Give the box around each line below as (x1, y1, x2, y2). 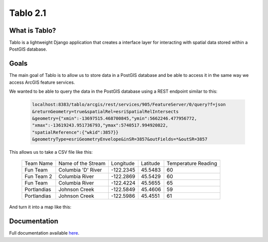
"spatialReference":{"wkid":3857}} (32, 129, 119, 135)
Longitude (111, 160, 135, 167)
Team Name (24, 160, 53, 167)
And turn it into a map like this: (9, 204, 71, 210)
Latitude (140, 160, 160, 167)
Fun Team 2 (24, 173, 52, 180)
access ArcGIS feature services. (9, 79, 75, 85)
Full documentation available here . (9, 230, 79, 236)
